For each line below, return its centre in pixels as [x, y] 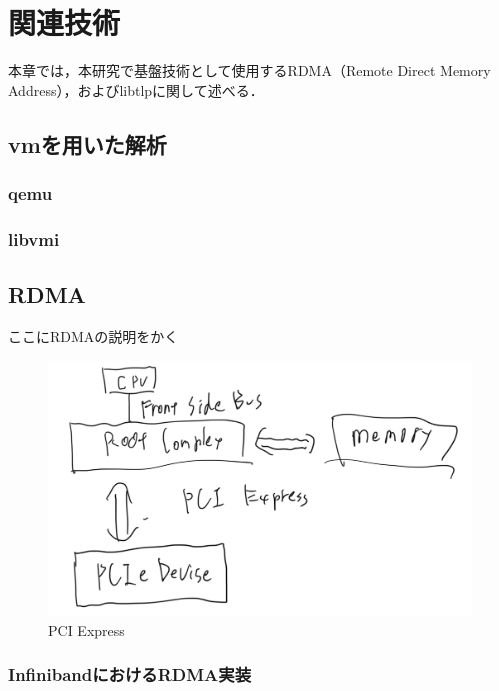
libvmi [34, 238]
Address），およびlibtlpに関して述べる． [136, 89]
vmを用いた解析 [87, 143]
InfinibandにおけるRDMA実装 [130, 674]
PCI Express [86, 629]
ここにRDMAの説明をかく [93, 335]
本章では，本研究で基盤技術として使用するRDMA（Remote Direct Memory [249, 70]
